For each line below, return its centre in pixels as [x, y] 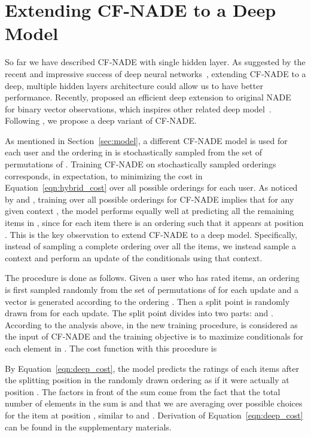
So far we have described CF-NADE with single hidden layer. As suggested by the [155, 62]
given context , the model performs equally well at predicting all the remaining [150, 211]
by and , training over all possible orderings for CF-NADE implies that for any [150, 199]
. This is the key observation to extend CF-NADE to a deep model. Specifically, [151, 234]
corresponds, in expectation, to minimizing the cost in [104, 175]
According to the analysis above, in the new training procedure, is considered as [151, 324]
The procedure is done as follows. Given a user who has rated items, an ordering [152, 278]
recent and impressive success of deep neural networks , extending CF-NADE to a [155, 73]
